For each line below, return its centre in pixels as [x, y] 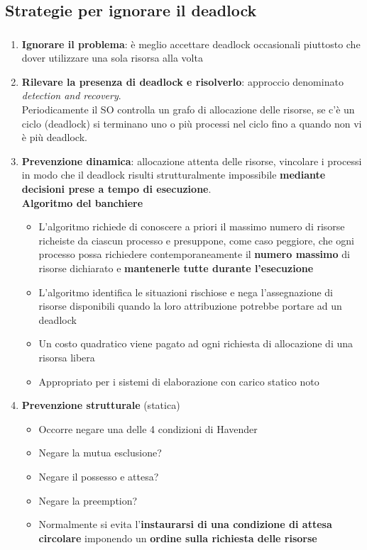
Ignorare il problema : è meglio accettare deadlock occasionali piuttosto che [191, 44]
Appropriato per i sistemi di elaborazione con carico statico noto [179, 381]
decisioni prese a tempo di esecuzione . [116, 189]
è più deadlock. [54, 137]
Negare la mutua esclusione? [100, 453]
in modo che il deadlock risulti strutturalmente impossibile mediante [174, 175]
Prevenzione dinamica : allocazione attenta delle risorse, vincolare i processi [192, 161]
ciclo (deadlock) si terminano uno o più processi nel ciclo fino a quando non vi [192, 123]
